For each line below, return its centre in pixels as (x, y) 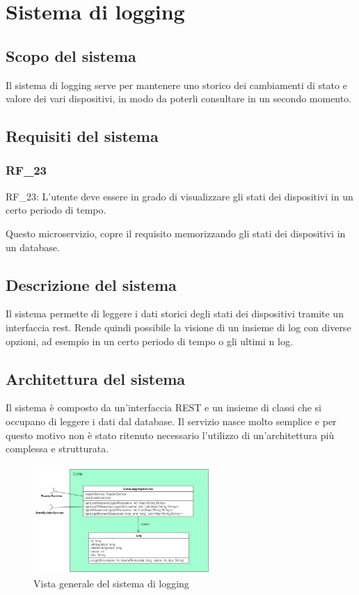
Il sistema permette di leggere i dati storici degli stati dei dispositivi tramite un (175, 314)
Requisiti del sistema (82, 136)
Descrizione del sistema (91, 284)
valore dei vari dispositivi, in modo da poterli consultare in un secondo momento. (179, 98)
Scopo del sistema (71, 55)
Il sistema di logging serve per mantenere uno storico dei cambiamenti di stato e (176, 85)
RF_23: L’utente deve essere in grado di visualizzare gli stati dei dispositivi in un (179, 196)
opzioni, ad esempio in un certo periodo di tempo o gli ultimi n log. (149, 341)
